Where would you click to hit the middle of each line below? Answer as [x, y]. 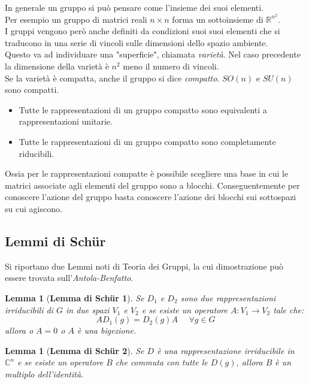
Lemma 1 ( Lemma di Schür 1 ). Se [75, 297]
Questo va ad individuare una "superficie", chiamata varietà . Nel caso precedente [153, 54]
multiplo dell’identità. [44, 374]
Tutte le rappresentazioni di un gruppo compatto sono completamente [147, 141]
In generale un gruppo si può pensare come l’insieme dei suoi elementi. [134, 7]
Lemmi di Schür [55, 241]
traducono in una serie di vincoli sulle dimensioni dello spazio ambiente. [137, 42]
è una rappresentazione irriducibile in [226, 350]
